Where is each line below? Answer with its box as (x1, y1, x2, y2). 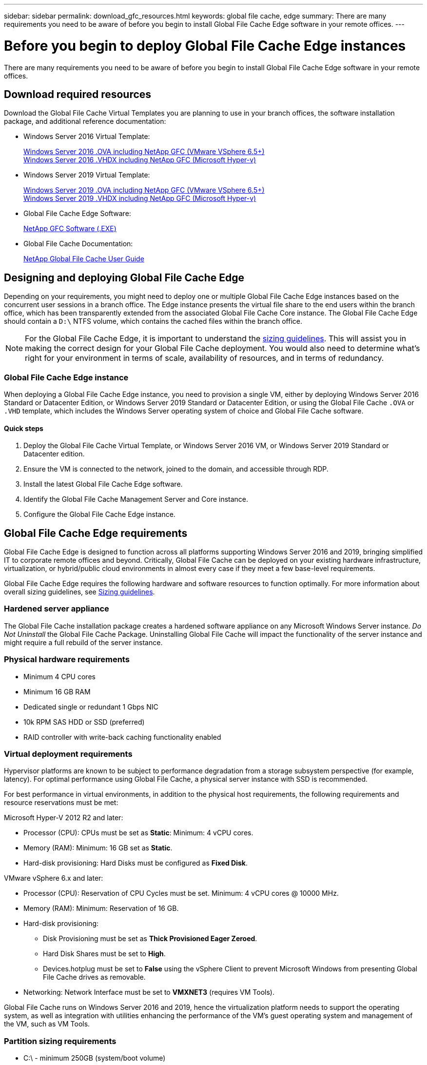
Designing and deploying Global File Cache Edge (4, 271, 245, 284)
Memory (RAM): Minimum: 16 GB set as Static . (23, 844, 173, 852)
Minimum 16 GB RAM (23, 687, 91, 696)
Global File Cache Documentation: (23, 239, 133, 248)
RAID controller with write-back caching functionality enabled (23, 732, 221, 741)
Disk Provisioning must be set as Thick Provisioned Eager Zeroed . (43, 934, 257, 943)
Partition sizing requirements (4, 1036, 116, 1046)
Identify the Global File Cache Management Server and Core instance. (23, 495, 249, 504)
